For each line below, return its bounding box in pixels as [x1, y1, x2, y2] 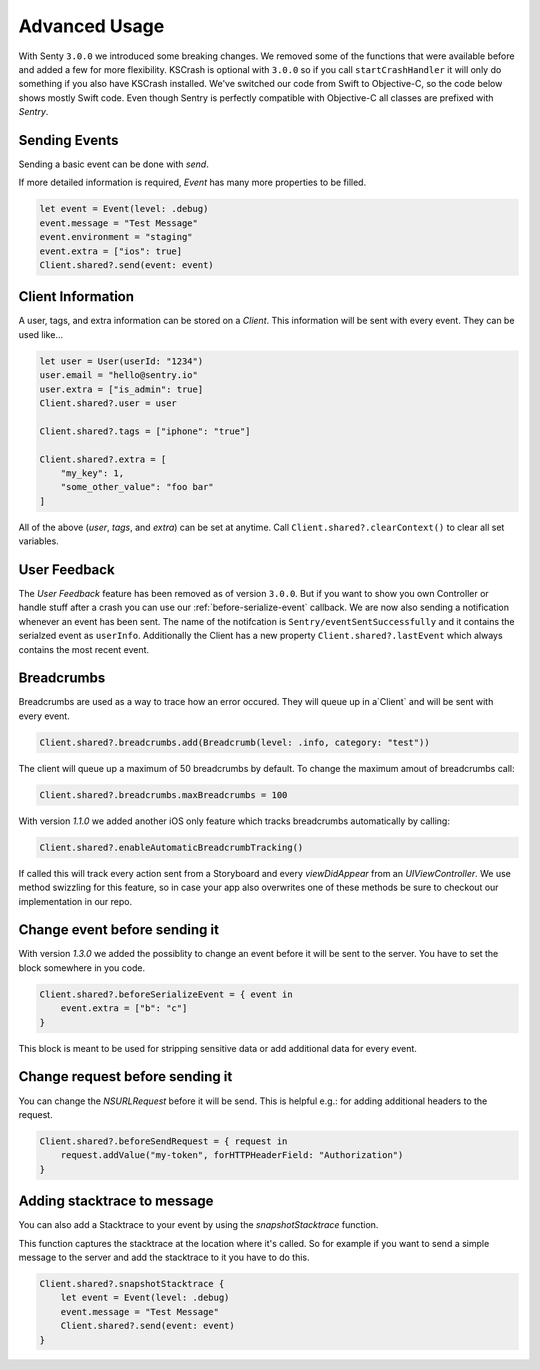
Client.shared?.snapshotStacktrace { [39, 1278, 225, 1289]
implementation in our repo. [18, 895, 133, 907]
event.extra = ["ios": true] [39, 245, 183, 257]
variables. [18, 535, 59, 547]
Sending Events [18, 131, 119, 149]
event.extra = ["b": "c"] [60, 1003, 188, 1014]
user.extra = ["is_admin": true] [39, 383, 204, 395]
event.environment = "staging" [39, 231, 194, 243]
